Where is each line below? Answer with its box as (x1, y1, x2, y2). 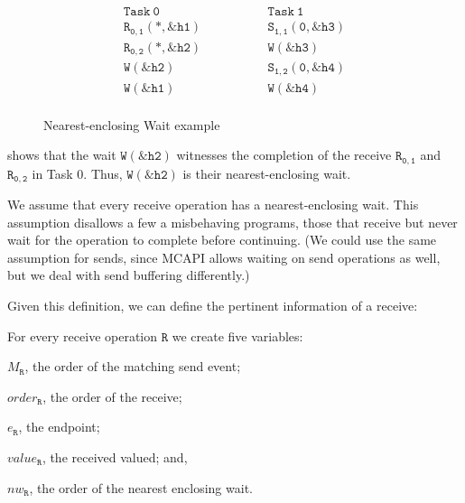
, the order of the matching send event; (24, 357, 241, 376)
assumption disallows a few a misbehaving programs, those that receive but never (7, 212, 458, 231)
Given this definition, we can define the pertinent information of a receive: (7, 296, 418, 315)
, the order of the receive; (42, 387, 182, 405)
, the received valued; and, (42, 447, 188, 466)
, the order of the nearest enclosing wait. (29, 478, 253, 497)
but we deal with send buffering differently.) (7, 265, 250, 284)
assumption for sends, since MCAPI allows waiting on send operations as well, (7, 247, 441, 266)
